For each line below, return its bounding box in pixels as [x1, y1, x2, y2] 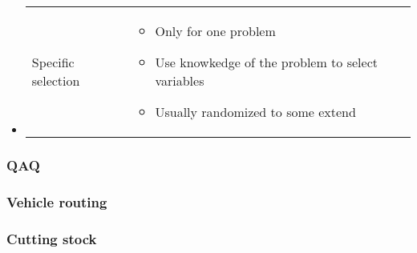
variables [155, 71, 204, 90]
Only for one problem [155, 22, 276, 40]
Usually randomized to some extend [155, 102, 356, 121]
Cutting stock [6, 228, 97, 248]
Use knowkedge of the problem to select [155, 53, 378, 71]
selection [31, 71, 80, 90]
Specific [31, 53, 75, 71]
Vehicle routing [6, 191, 107, 211]
